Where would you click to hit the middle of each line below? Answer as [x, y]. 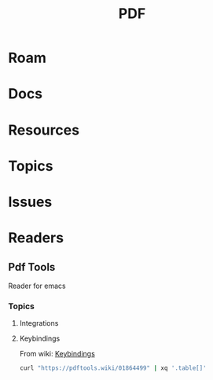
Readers [36, 238]
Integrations [39, 323]
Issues [30, 202]
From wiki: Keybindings [57, 354]
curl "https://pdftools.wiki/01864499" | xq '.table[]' [113, 368]
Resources [44, 130]
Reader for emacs [37, 286]
